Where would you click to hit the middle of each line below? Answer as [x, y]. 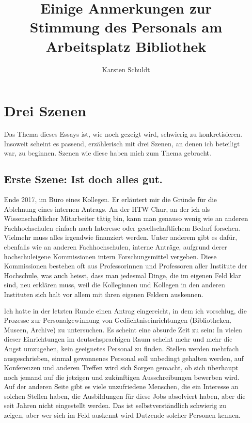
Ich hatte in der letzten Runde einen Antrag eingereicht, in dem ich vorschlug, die [125, 310]
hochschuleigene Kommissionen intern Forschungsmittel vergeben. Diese [110, 256]
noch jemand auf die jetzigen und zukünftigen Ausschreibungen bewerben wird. [122, 377]
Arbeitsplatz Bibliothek [126, 46]
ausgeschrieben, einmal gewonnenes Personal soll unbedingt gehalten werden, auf [124, 358]
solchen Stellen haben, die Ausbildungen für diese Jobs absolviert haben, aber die [125, 396]
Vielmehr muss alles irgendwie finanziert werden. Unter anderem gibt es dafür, [121, 237]
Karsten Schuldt [126, 69]
